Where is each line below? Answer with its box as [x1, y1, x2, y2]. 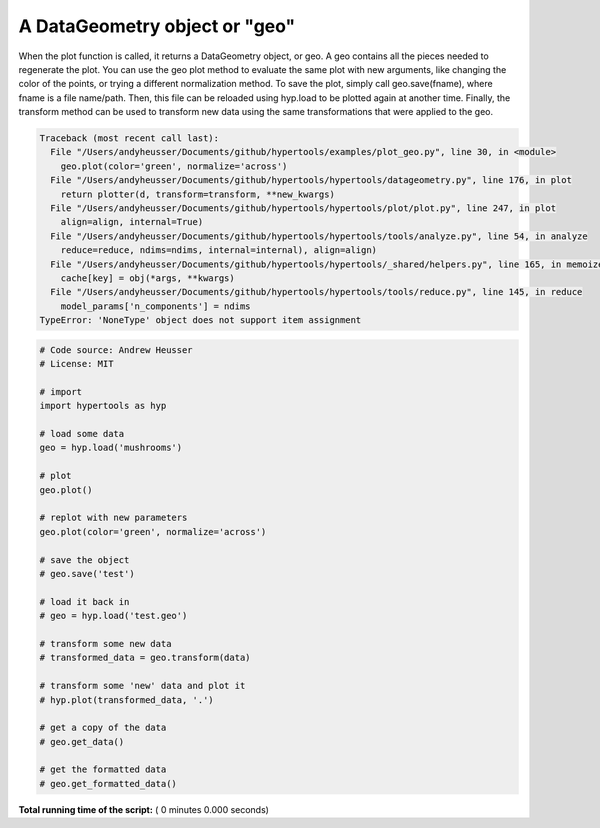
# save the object [39, 554, 130, 565]
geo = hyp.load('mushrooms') [39, 442, 183, 454]
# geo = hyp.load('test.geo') [39, 610, 188, 622]
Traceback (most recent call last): [39, 133, 220, 144]
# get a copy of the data [39, 722, 167, 734]
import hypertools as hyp [39, 400, 167, 412]
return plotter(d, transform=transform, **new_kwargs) [60, 188, 335, 200]
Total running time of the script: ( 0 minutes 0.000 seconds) [18, 803, 270, 815]
